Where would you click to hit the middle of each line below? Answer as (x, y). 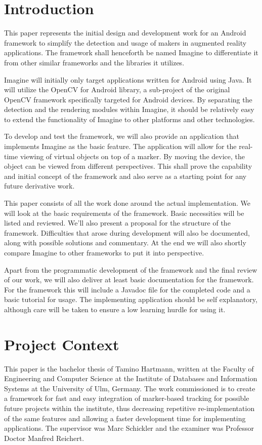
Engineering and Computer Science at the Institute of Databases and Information (131, 378)
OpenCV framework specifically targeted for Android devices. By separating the (128, 99)
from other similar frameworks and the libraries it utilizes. (94, 62)
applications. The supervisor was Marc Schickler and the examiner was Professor (129, 428)
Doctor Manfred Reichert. (44, 438)
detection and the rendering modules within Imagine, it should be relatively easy (129, 109)
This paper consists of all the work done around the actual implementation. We (127, 203)
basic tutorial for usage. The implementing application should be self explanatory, (131, 299)
